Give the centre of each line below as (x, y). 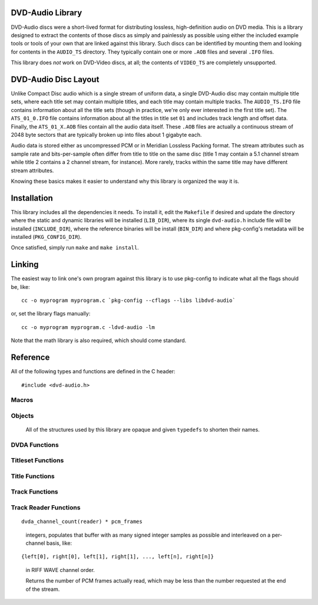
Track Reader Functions (46, 508)
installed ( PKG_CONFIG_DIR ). (46, 236)
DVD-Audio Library (47, 13)
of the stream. (43, 589)
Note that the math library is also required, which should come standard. (99, 341)
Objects (22, 416)
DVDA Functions (35, 445)
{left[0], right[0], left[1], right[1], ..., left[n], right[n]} (118, 557)
